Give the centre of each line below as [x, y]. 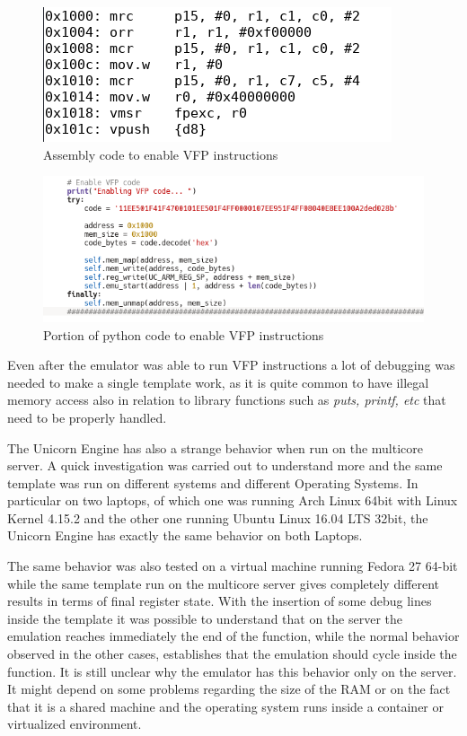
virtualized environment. [75, 724]
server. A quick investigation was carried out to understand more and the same [225, 465]
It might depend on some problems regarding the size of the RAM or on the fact [229, 689]
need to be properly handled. [87, 417]
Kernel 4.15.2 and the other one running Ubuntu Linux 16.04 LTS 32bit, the [218, 517]
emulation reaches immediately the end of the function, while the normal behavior [233, 636]
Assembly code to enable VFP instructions [161, 154]
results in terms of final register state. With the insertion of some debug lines [220, 601]
